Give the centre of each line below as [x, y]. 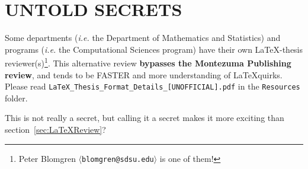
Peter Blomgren [47, 158]
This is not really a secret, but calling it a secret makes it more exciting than [145, 118]
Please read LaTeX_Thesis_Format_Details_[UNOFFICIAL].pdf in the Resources [153, 86]
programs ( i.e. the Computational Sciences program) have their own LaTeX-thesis [154, 49]
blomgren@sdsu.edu [118, 159]
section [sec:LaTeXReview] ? [55, 129]
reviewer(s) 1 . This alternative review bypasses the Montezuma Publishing [148, 62]
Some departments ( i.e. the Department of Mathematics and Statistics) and [143, 38]
